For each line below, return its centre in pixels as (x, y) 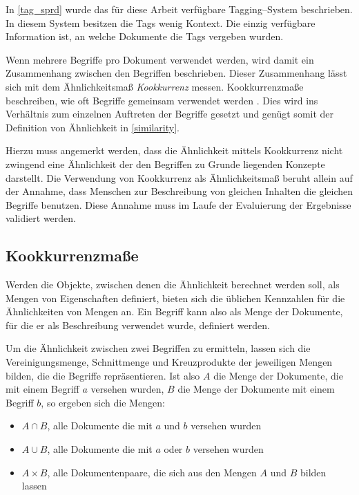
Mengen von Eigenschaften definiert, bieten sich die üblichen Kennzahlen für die (175, 298)
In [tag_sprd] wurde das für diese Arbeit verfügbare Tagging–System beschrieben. (179, 9)
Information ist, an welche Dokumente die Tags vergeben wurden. (145, 36)
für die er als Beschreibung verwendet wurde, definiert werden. (138, 325)
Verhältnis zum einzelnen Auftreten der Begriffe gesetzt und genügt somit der (170, 114)
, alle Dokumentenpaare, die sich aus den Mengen (152, 472)
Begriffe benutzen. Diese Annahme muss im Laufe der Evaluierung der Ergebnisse (178, 204)
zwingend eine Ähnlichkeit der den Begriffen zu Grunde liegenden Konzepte (165, 164)
